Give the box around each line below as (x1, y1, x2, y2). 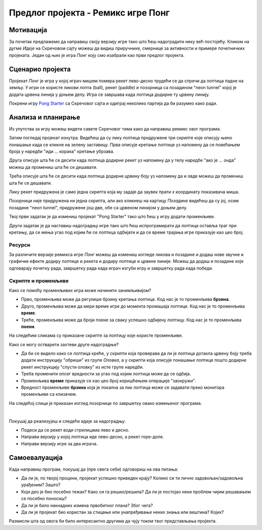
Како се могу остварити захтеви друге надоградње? (9, 341, 119, 347)
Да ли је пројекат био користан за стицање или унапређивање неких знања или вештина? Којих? (21, 509, 224, 515)
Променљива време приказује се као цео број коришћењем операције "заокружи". (21, 378, 196, 384)
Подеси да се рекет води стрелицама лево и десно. (21, 427, 130, 433)
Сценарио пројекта (9, 65, 71, 73)
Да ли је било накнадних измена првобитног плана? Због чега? (21, 502, 153, 508)
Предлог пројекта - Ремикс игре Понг (9, 7, 170, 18)
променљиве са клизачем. (21, 391, 77, 397)
